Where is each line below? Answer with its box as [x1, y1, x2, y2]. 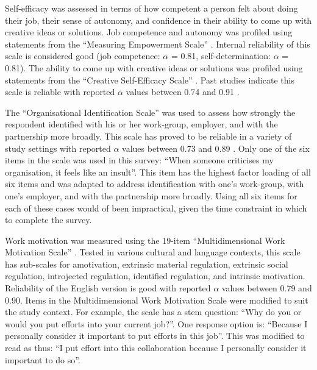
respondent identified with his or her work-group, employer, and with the [5, 118, 278, 130]
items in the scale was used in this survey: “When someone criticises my [5, 154, 274, 166]
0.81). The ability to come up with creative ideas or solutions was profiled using [5, 61, 303, 74]
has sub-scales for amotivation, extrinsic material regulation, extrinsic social [5, 257, 288, 270]
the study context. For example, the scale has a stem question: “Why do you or [5, 305, 302, 318]
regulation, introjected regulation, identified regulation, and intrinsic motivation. [5, 269, 305, 282]
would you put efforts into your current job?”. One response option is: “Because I [5, 317, 308, 330]
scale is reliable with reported [5, 85, 115, 98]
